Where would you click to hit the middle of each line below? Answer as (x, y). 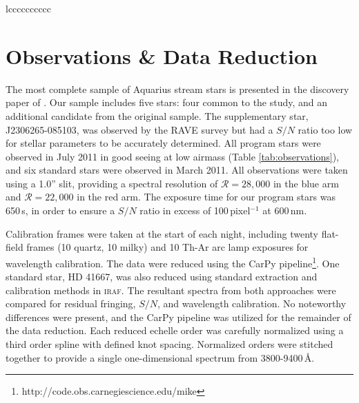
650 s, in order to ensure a (60, 210)
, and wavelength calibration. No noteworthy (252, 303)
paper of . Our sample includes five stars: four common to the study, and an (167, 102)
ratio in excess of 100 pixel (195, 210)
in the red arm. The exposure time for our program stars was (206, 197)
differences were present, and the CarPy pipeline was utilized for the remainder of (178, 317)
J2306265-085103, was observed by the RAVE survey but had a (139, 129)
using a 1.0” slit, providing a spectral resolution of (112, 183)
